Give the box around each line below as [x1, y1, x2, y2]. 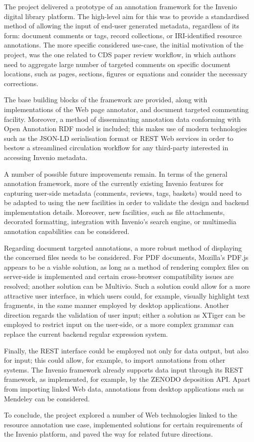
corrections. [4, 78, 39, 88]
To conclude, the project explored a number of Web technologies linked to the [4, 410, 237, 420]
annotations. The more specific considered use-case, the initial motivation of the [4, 40, 244, 50]
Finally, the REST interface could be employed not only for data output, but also [4, 345, 249, 355]
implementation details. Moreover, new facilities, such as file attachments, [4, 207, 225, 217]
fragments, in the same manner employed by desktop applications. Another [4, 300, 229, 310]
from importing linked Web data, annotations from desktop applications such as [4, 383, 244, 394]
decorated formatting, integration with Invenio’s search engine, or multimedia [4, 216, 236, 227]
